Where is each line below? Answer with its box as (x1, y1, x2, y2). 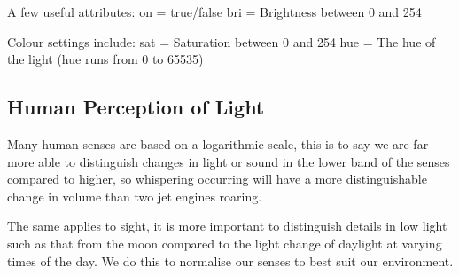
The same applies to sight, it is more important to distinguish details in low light (7, 217, 447, 235)
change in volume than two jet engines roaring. (7, 186, 262, 205)
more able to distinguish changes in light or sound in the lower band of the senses (7, 152, 450, 170)
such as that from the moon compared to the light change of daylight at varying (7, 233, 442, 252)
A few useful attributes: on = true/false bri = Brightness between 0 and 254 (7, 3, 422, 20)
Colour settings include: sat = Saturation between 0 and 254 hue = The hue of (7, 32, 436, 51)
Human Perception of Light (7, 93, 265, 121)
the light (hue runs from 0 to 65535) (7, 50, 204, 68)
